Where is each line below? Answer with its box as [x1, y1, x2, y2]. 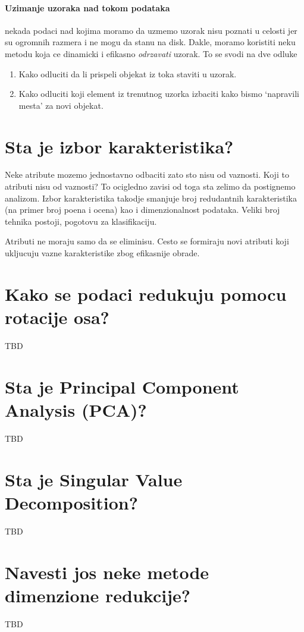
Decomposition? [5, 490, 138, 514]
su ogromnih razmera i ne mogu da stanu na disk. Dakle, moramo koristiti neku [5, 36, 296, 48]
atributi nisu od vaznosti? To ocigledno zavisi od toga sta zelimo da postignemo [5, 180, 296, 193]
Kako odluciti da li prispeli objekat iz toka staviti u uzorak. [18, 67, 237, 80]
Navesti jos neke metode [5, 559, 209, 584]
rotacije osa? [5, 305, 109, 329]
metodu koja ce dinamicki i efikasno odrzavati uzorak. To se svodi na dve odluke [5, 47, 297, 59]
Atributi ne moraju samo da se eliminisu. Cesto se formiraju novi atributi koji [5, 235, 289, 247]
